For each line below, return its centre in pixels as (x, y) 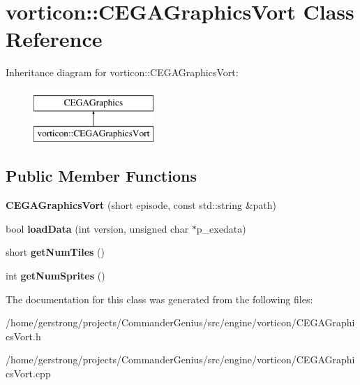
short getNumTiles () (55, 252)
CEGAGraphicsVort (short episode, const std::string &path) (141, 205)
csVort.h (23, 336)
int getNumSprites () (55, 276)
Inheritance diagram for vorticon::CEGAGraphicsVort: (122, 72)
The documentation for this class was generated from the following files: (159, 299)
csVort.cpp (28, 373)
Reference (54, 39)
